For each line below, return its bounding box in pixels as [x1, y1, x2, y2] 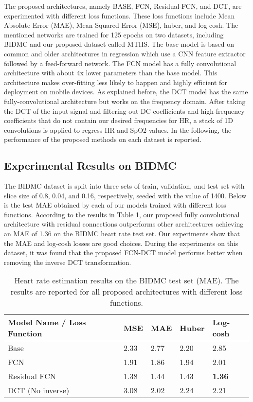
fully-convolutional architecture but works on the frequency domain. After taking [4, 96, 246, 106]
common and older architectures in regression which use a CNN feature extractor [4, 48, 246, 58]
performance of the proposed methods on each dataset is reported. [4, 134, 202, 144]
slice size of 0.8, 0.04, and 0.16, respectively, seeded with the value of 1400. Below [4, 190, 247, 200]
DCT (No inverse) [8, 385, 70, 396]
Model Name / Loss [8, 316, 86, 328]
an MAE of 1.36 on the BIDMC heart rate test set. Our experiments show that [4, 228, 240, 239]
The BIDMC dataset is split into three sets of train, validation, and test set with [4, 181, 245, 191]
